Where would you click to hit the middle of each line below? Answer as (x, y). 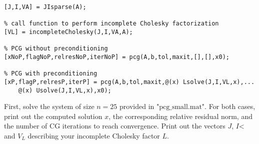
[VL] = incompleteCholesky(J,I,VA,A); (68, 32)
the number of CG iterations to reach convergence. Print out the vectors (115, 126)
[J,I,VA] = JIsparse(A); (45, 7)
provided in (137, 106)
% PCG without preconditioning (56, 49)
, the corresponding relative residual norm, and (180, 116)
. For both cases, (230, 106)
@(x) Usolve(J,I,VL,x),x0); (65, 90)
